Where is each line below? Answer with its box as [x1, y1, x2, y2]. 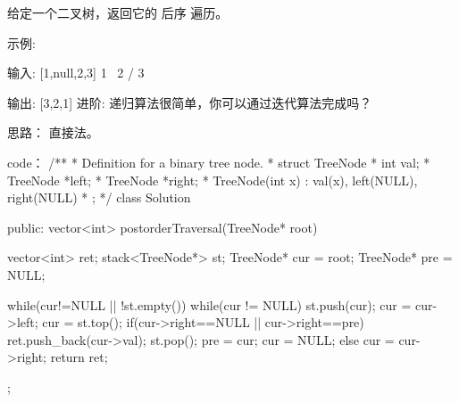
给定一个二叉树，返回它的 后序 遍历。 [7, 4, 229, 21]
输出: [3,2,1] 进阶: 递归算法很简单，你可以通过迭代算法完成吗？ [7, 93, 372, 111]
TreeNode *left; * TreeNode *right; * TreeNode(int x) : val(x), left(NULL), [7, 170, 418, 189]
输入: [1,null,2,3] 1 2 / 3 [7, 63, 145, 82]
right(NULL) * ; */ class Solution [7, 188, 191, 207]
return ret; [50, 348, 108, 366]
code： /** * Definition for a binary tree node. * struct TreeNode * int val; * [7, 152, 430, 171]
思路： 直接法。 [7, 123, 99, 142]
